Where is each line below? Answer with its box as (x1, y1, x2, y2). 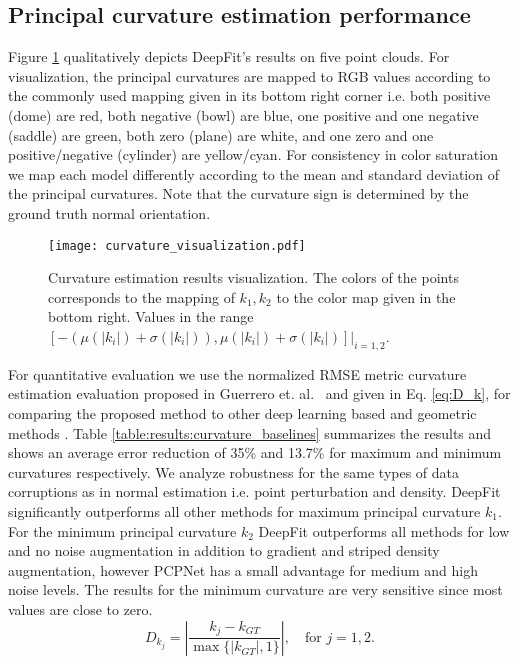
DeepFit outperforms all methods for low (258, 520, 510, 541)
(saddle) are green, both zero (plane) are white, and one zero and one (8, 124, 434, 145)
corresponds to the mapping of (48, 286, 235, 307)
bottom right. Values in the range (48, 306, 254, 327)
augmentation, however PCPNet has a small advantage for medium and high (8, 559, 479, 580)
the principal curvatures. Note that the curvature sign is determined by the (8, 183, 469, 204)
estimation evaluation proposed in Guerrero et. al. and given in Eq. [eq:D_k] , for (8, 383, 511, 404)
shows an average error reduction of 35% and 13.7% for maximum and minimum (8, 442, 502, 463)
